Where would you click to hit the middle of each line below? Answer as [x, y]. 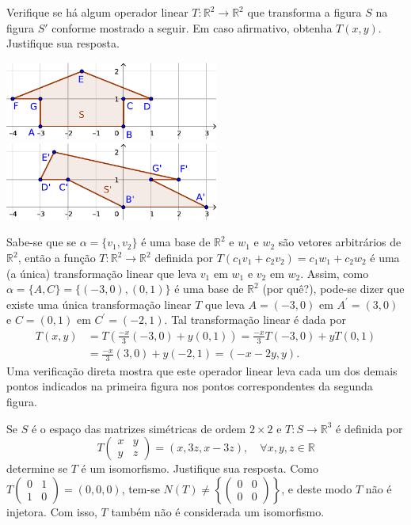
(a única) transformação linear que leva [102, 273]
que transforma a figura [304, 12]
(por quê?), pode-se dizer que [333, 289]
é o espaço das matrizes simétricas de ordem [139, 428]
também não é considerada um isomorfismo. [218, 511]
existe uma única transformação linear [99, 304]
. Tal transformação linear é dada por [255, 320]
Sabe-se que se [42, 242]
